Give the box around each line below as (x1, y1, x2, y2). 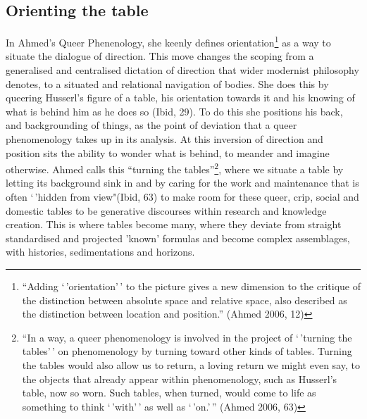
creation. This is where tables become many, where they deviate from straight (6, 217, 342, 232)
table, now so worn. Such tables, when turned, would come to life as (22, 385, 316, 400)
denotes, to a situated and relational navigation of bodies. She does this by (6, 76, 329, 91)
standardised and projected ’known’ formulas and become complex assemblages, (6, 230, 350, 245)
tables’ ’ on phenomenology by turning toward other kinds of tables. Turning (22, 344, 352, 358)
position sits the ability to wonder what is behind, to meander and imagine (6, 145, 330, 160)
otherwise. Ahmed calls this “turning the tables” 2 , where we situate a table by (6, 160, 344, 176)
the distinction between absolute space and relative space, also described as (22, 292, 347, 307)
